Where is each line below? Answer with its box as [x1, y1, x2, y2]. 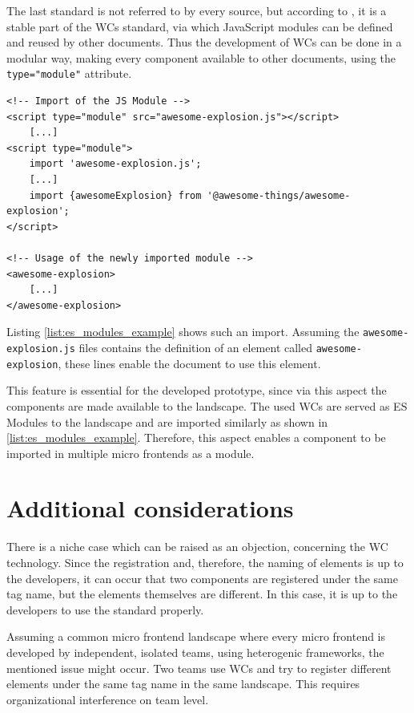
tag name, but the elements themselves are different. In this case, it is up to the [6, 585, 398, 602]
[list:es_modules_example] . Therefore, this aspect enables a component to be [6, 429, 386, 446]
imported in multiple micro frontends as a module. [6, 444, 255, 461]
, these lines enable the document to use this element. [58, 354, 321, 371]
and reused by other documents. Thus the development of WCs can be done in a [6, 34, 402, 51]
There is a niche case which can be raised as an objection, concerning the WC [6, 538, 388, 555]
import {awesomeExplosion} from [29, 189, 202, 201]
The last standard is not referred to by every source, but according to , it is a [6, 2, 387, 18]
